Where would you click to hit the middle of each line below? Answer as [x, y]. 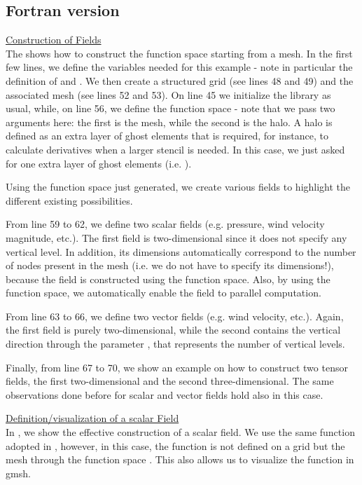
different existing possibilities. [69, 200]
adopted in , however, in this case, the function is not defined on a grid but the [175, 445]
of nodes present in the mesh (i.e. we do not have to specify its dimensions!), [170, 265]
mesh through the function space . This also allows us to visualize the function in [180, 459]
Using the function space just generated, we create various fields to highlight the [178, 187]
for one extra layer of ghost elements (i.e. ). [99, 163]
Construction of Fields [54, 40]
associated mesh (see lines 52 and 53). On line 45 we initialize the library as [168, 94]
